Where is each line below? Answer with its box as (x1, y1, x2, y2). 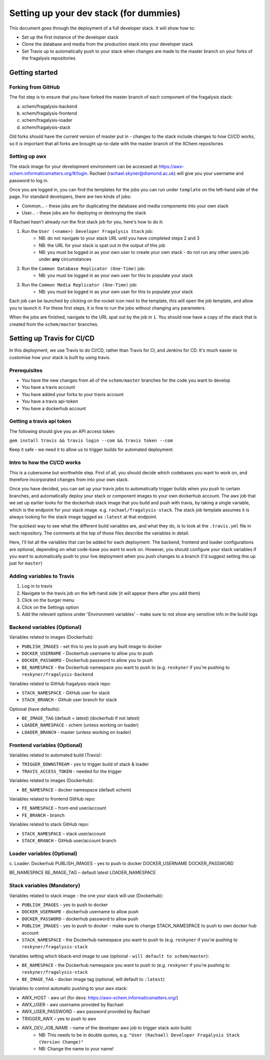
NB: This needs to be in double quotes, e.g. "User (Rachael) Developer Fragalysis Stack (38, 1032, 240, 1038)
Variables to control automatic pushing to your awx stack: (9, 985, 128, 991)
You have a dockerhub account (21, 405, 86, 411)
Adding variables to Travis (9, 573, 74, 580)
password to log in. (9, 177, 49, 183)
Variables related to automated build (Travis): (9, 752, 102, 758)
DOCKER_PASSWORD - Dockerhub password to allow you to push (21, 657, 153, 663)
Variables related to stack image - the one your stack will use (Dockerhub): (9, 892, 163, 899)
